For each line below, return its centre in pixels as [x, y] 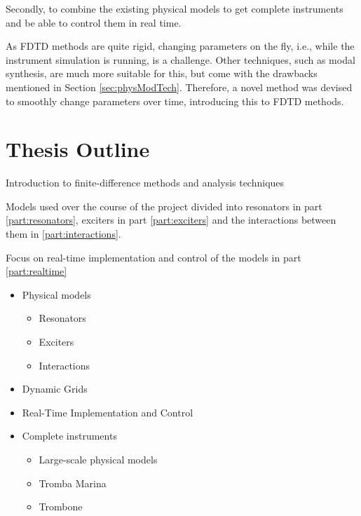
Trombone [61, 507]
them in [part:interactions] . [63, 234]
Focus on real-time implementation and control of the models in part [154, 257]
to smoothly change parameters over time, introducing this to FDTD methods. [175, 101]
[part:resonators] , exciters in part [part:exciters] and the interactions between [171, 220]
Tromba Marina [73, 483]
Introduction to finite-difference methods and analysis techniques [145, 183]
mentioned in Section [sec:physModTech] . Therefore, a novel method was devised [179, 87]
